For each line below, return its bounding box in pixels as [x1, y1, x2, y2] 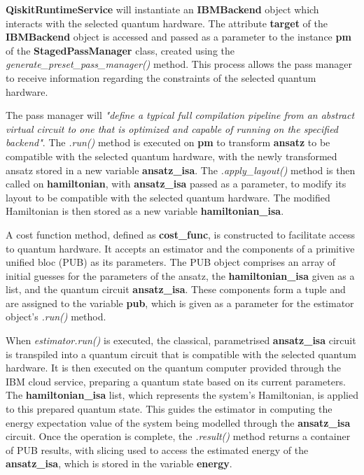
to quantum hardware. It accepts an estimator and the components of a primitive [6, 241, 355, 255]
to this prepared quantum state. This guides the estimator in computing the [6, 402, 332, 416]
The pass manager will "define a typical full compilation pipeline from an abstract [6, 108, 355, 122]
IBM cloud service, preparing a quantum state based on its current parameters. [6, 374, 346, 388]
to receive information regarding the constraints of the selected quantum [6, 70, 316, 85]
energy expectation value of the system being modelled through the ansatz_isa [6, 415, 351, 430]
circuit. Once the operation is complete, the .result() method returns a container [6, 429, 351, 444]
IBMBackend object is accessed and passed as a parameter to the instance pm [6, 29, 351, 44]
